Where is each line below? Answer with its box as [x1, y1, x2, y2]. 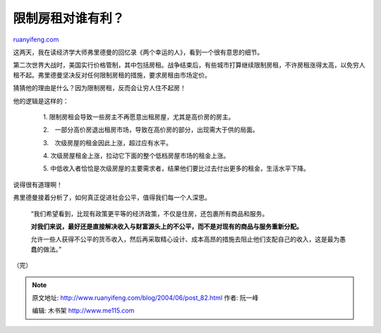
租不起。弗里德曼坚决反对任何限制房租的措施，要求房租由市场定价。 [13, 70, 211, 79]
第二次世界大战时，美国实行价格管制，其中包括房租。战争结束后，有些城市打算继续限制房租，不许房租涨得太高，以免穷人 [13, 61, 365, 70]
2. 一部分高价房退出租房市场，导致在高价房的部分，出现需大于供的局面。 [42, 125, 259, 134]
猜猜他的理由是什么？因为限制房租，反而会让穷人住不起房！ [13, 84, 186, 92]
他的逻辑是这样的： [13, 96, 69, 105]
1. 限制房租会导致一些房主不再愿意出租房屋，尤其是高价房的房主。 [42, 113, 235, 121]
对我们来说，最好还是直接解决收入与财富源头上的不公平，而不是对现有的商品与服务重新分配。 [30, 222, 303, 231]
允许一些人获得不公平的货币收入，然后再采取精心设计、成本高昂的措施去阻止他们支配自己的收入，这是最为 [30, 235, 340, 244]
